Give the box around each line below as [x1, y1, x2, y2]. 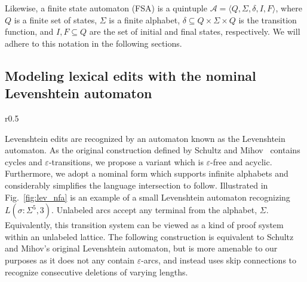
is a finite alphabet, [109, 13, 180, 26]
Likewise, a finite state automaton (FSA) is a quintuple [5, 2, 207, 14]
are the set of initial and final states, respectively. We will [89, 25, 300, 38]
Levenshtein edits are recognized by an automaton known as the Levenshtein [5, 132, 285, 144]
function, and [5, 25, 54, 38]
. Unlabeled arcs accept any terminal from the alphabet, [51, 204, 257, 216]
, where [275, 2, 302, 14]
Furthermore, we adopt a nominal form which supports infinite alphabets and [5, 167, 288, 180]
